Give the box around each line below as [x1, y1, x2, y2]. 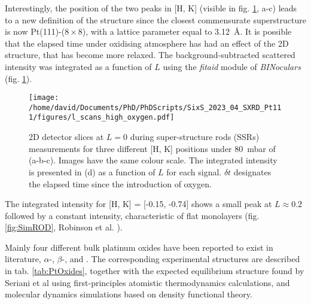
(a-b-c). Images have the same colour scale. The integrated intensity [29, 154, 278, 166]
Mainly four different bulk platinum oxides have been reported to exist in [5, 241, 273, 253]
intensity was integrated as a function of [5, 60, 152, 72]
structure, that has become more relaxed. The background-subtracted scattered [5, 48, 295, 61]
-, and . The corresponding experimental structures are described [62, 253, 300, 265]
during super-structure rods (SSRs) [130, 130, 260, 143]
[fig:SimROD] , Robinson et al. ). [5, 221, 123, 233]
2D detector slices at [29, 130, 104, 143]
